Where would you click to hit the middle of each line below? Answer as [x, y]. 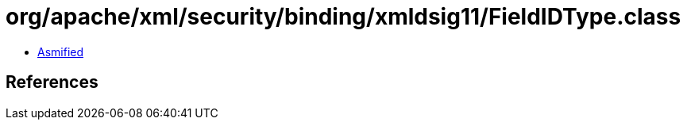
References [52, 82]
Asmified [61, 52]
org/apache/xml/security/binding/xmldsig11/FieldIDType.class [343, 17]
